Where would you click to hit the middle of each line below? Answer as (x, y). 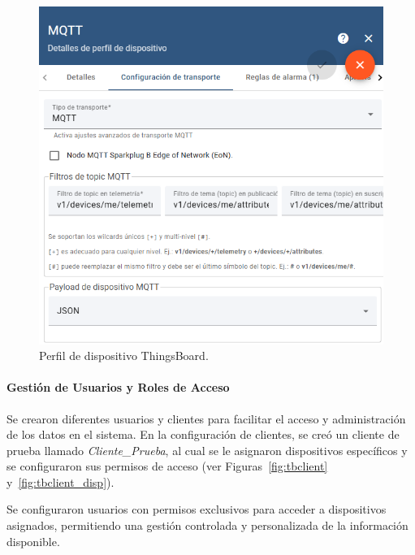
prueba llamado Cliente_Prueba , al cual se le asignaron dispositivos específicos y (207, 450)
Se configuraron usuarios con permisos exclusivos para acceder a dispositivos (197, 509)
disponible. (33, 541)
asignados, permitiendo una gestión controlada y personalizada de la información (207, 525)
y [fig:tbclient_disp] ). (61, 481)
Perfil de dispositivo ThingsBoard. (124, 356)
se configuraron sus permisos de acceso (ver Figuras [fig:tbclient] (167, 466)
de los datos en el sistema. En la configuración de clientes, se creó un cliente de (203, 434)
